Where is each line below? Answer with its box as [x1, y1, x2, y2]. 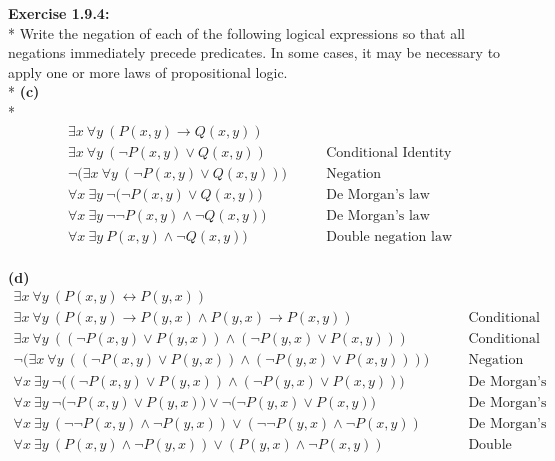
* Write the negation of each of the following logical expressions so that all [8, 22, 465, 43]
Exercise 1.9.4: [8, 3, 110, 23]
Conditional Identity [326, 145, 452, 160]
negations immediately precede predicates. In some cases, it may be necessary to [8, 42, 501, 63]
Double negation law [326, 229, 453, 244]
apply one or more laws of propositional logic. [8, 61, 288, 82]
